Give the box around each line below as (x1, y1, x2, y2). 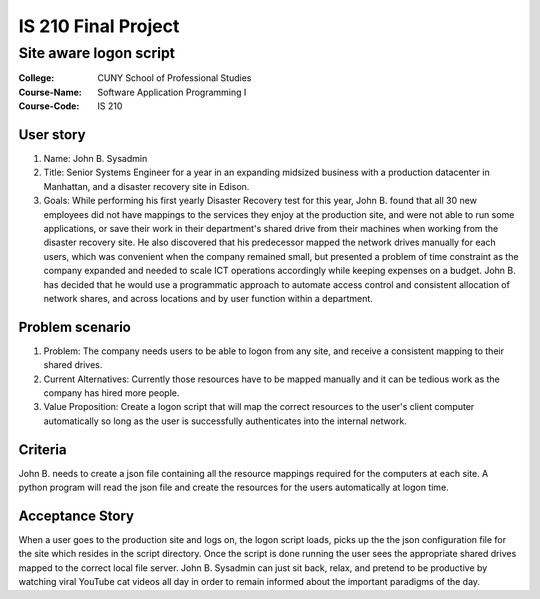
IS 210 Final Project (18, 15, 180, 37)
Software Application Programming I (97, 86, 247, 98)
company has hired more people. (43, 387, 180, 399)
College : (18, 72, 55, 84)
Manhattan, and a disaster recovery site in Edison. (43, 180, 250, 192)
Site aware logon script (18, 44, 175, 62)
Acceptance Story (18, 507, 135, 524)
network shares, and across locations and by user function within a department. (43, 292, 374, 304)
